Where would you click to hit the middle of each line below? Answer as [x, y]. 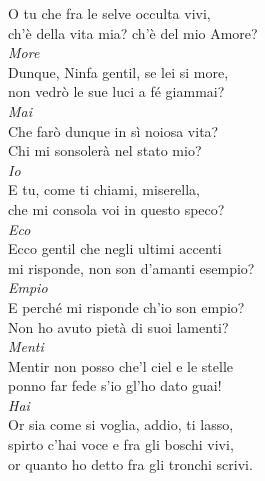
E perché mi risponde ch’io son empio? [126, 306]
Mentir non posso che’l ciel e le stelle [121, 365]
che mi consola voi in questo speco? [116, 208]
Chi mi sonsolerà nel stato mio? [105, 150]
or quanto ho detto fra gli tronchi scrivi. [130, 463]
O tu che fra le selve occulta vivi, [109, 13]
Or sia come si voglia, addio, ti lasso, [121, 424]
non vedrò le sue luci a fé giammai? [116, 91]
